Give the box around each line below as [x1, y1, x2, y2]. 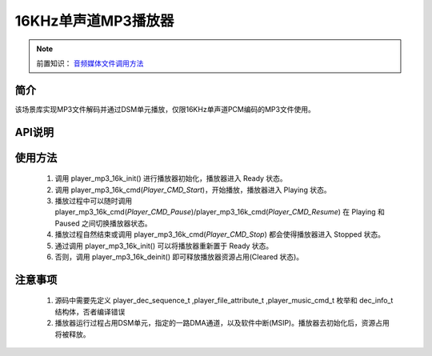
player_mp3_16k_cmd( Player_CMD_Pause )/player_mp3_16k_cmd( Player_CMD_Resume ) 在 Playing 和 [54, 207, 386, 217]
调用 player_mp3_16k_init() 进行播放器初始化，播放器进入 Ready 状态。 [54, 174, 287, 183]
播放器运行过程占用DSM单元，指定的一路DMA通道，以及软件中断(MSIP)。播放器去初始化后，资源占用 [54, 318, 390, 328]
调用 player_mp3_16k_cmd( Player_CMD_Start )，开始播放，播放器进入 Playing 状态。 [54, 185, 331, 194]
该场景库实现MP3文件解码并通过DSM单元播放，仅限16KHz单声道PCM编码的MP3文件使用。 [14, 104, 315, 114]
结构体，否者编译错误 [54, 306, 126, 316]
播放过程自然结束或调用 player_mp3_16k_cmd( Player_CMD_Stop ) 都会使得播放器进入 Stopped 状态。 [54, 230, 386, 239]
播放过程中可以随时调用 [54, 196, 132, 206]
